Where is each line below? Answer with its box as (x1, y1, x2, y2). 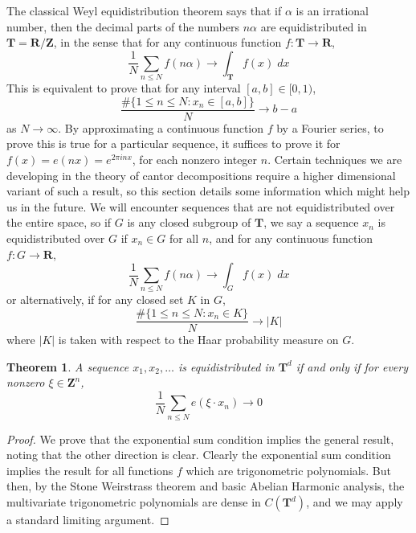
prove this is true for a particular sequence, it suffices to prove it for (6, 135, 341, 152)
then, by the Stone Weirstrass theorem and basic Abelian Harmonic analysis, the (6, 478, 405, 494)
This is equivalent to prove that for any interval (6, 80, 241, 96)
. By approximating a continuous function (58, 119, 264, 136)
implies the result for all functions (6, 461, 173, 478)
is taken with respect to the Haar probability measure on (58, 331, 339, 348)
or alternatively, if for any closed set (6, 291, 184, 308)
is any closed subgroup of (127, 214, 251, 231)
